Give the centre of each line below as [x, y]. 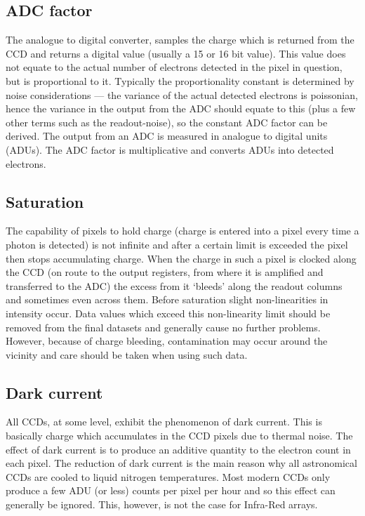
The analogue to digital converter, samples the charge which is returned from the [180, 40]
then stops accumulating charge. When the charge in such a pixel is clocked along [181, 258]
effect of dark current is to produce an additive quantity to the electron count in [178, 449]
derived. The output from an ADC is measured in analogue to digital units [167, 136]
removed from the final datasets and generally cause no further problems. [163, 327]
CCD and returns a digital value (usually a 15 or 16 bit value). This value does [176, 53]
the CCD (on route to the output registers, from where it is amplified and [165, 272]
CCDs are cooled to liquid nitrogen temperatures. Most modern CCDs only [168, 476]
